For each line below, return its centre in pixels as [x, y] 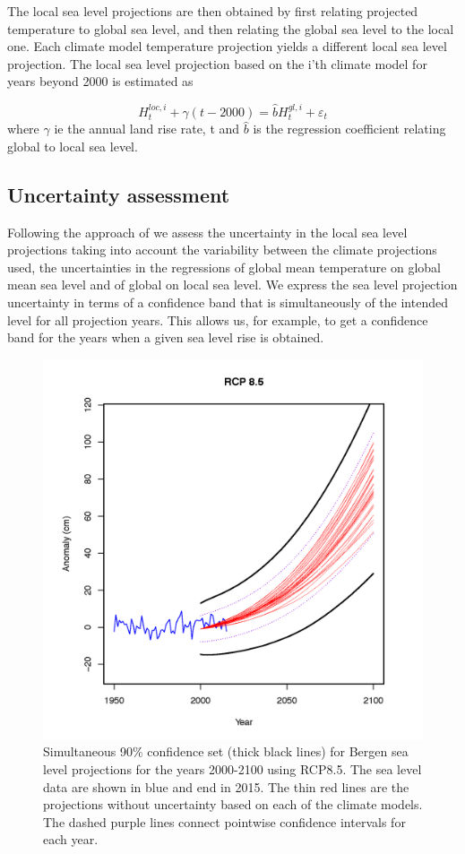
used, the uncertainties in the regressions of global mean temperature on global [224, 267]
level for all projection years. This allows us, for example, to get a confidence [218, 319]
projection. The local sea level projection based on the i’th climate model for [217, 63]
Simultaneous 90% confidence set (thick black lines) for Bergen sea [226, 751]
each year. [71, 839]
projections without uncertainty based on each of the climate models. [233, 804]
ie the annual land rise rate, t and [147, 129]
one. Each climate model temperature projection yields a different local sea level [227, 46]
